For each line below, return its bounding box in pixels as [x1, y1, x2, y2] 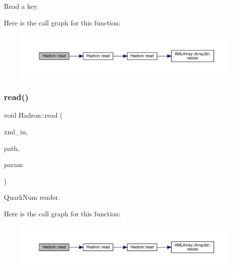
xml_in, [4, 126, 28, 137]
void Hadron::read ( [4, 110, 63, 120]
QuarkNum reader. [4, 192, 60, 202]
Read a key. [4, 1, 39, 11]
